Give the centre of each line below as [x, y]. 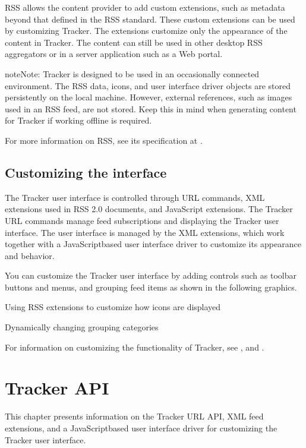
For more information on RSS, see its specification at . [104, 140]
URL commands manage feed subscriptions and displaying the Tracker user [142, 220]
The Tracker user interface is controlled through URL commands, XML [135, 197]
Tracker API [57, 388]
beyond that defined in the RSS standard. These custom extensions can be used [150, 19]
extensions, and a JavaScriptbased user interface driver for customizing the [141, 428]
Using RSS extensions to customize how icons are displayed [113, 307]
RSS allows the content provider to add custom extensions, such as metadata [145, 7]
